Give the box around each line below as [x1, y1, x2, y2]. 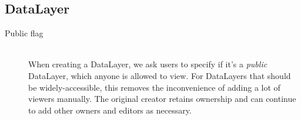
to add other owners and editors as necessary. [28, 104, 192, 116]
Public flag [5, 27, 44, 39]
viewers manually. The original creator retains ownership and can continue [28, 92, 296, 105]
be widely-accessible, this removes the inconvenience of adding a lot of [28, 81, 280, 93]
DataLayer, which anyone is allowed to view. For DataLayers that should [28, 69, 291, 81]
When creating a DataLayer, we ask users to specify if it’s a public [28, 58, 267, 70]
